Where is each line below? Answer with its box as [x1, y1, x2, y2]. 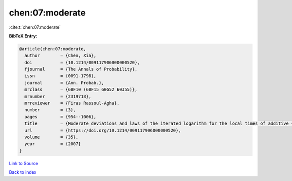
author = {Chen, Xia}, [24, 53, 97, 58]
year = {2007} [24, 141, 81, 147]
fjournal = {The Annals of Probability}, [24, 66, 138, 72]
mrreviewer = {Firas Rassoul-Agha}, [24, 100, 120, 106]
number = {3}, [24, 107, 76, 113]
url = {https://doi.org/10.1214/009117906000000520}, [24, 128, 181, 133]
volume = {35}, [24, 134, 79, 140]
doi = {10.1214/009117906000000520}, [24, 60, 140, 65]
